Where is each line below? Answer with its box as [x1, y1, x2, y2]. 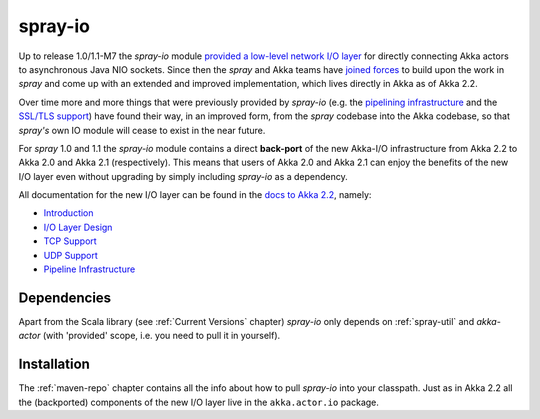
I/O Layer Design [43, 221, 113, 233]
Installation [18, 356, 90, 373]
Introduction [43, 207, 94, 219]
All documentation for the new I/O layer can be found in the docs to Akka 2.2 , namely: [18, 189, 372, 201]
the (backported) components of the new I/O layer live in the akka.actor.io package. [18, 396, 380, 408]
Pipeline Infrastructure [43, 263, 136, 275]
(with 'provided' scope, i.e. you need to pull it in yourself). [42, 330, 281, 342]
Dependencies [18, 289, 112, 306]
